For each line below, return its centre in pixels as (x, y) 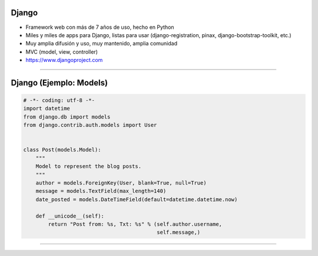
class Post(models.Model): (62, 150)
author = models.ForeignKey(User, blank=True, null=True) (121, 183)
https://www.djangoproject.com (64, 60)
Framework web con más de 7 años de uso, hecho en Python (100, 27)
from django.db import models (67, 117)
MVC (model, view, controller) (62, 52)
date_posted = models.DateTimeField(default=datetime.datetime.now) (137, 199)
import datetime (47, 109)
